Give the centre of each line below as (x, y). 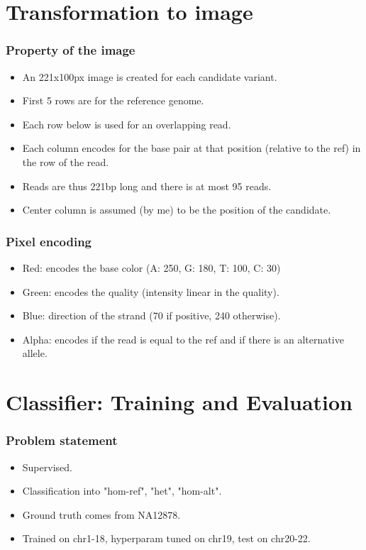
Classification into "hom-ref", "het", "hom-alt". (122, 491)
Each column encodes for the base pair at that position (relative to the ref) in (192, 148)
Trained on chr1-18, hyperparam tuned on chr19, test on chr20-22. (166, 538)
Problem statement (62, 440)
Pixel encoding (49, 241)
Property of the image (71, 50)
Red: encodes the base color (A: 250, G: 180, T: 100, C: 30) (151, 267)
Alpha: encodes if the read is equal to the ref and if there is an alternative (183, 339)
